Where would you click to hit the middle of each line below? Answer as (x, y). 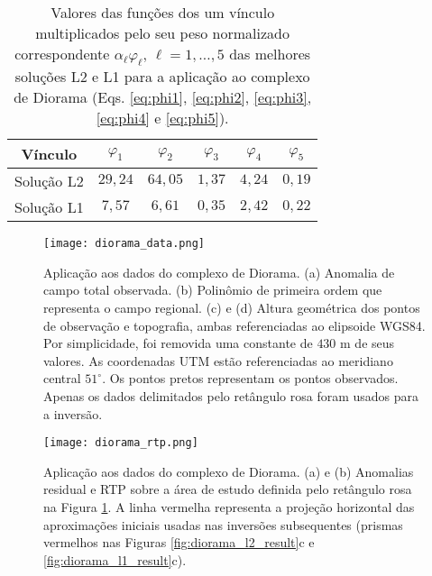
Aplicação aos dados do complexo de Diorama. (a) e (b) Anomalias (229, 471)
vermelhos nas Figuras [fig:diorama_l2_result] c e (179, 542)
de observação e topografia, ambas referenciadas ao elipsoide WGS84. (234, 325)
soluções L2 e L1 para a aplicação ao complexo (162, 77)
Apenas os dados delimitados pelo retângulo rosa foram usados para (231, 396)
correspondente (62, 54)
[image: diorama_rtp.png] (121, 443)
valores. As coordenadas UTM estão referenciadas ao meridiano (218, 360)
